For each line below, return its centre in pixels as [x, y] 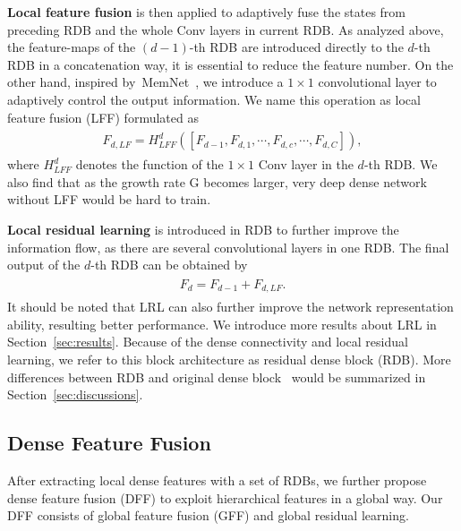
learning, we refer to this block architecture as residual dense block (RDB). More [229, 360]
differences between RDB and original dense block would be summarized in [217, 377]
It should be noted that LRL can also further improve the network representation [230, 307]
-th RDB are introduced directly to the [296, 47]
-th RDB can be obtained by [169, 265]
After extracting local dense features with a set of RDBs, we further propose [217, 480]
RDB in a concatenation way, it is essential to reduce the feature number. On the [230, 64]
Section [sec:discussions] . [75, 394]
